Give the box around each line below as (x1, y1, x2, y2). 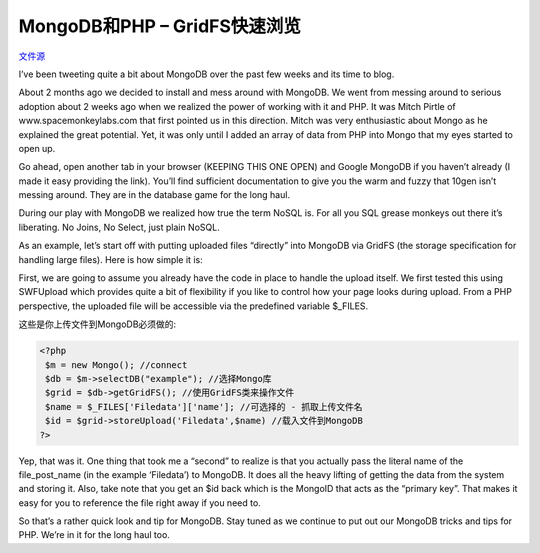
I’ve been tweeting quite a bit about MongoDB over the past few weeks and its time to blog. (18, 68, 395, 80)
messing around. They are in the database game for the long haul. (18, 189, 290, 201)
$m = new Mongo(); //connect (45, 359, 188, 370)
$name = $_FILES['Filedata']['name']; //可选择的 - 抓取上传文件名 (45, 401, 364, 412)
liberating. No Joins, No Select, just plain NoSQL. (18, 221, 220, 233)
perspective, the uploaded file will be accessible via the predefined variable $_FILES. (18, 300, 369, 312)
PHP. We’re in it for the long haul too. (18, 529, 170, 541)
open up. (18, 142, 56, 154)
